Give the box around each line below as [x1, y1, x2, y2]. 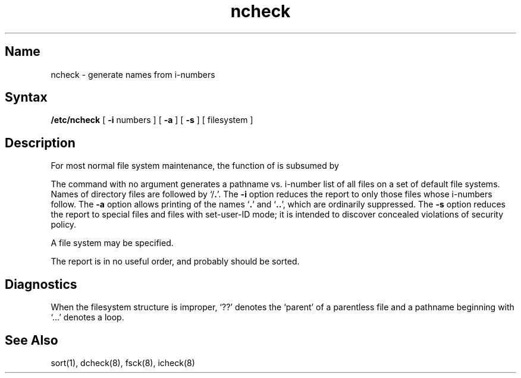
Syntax [5, 90, 48, 105]
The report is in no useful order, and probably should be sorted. [51, 256, 300, 267]
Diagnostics [5, 276, 77, 292]
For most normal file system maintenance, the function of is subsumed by [51, 160, 339, 171]
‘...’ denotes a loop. [51, 312, 124, 323]
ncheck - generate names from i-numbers [51, 69, 215, 80]
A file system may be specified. [51, 238, 174, 248]
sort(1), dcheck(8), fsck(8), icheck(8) [51, 357, 195, 368]
